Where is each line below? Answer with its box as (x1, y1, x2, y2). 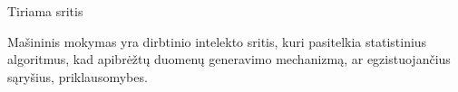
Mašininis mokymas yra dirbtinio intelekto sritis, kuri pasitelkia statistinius (7, 32, 427, 51)
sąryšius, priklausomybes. (7, 67, 148, 86)
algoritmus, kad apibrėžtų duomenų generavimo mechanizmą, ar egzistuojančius (7, 50, 451, 69)
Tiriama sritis (7, 2, 83, 20)
